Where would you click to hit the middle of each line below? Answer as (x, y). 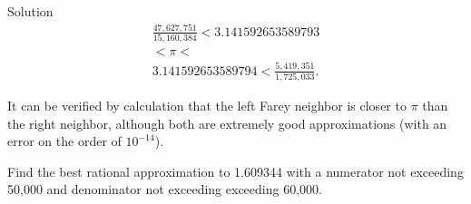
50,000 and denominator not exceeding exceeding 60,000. (165, 189)
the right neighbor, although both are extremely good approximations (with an (227, 123)
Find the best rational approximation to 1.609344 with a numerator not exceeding (235, 171)
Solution (30, 11)
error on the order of (64, 141)
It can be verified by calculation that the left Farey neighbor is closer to (207, 105)
